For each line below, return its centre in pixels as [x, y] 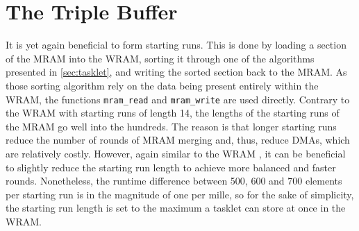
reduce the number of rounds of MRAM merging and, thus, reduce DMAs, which [178, 140]
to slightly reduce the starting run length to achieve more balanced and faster [171, 167]
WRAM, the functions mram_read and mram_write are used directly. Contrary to [178, 99]
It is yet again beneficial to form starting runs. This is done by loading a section [176, 45]
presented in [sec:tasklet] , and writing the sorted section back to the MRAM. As [176, 72]
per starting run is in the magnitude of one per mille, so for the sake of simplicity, [180, 194]
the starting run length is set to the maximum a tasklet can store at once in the [176, 208]
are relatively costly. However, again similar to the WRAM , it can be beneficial [176, 153]
